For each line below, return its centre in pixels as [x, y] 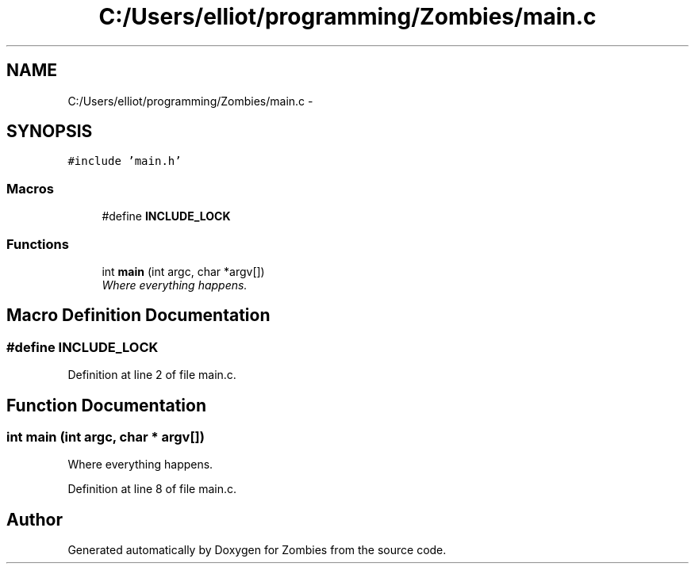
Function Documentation [106, 405]
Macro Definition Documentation [138, 316]
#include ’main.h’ [125, 161]
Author [35, 519]
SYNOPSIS [50, 132]
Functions [38, 244]
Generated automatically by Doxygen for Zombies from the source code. [257, 550]
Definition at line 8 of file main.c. [152, 489]
